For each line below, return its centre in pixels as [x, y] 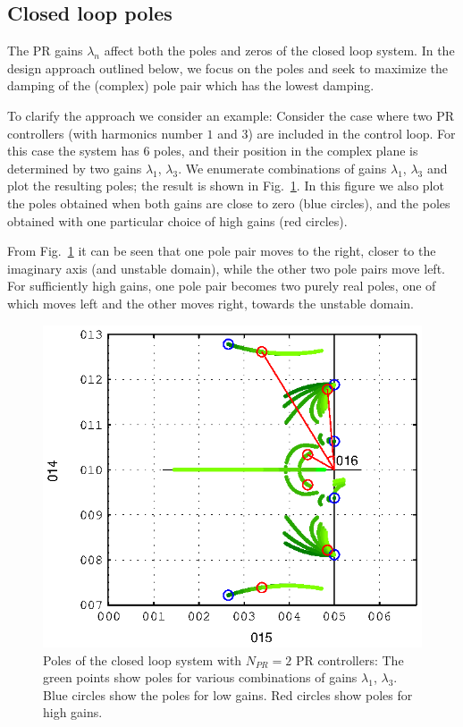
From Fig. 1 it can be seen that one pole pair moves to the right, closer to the [222, 251]
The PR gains [45, 51]
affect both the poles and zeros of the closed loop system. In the [279, 51]
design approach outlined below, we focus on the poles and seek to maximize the [228, 68]
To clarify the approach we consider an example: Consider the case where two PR [231, 115]
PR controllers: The [349, 659]
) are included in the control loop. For [352, 133]
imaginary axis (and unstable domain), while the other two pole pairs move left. [226, 268]
